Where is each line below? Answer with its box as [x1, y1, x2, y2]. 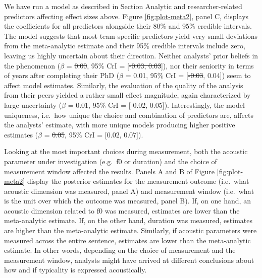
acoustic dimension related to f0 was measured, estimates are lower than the [4, 205, 240, 216]
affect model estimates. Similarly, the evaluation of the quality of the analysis [4, 80, 243, 90]
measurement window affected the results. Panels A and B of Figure [4, 166, 215, 176]
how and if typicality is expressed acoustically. [4, 264, 147, 275]
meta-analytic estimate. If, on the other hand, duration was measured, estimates [4, 215, 253, 226]
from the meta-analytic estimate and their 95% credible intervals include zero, [4, 40, 245, 51]
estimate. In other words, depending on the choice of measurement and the [4, 245, 236, 255]
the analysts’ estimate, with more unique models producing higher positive [4, 119, 235, 130]
